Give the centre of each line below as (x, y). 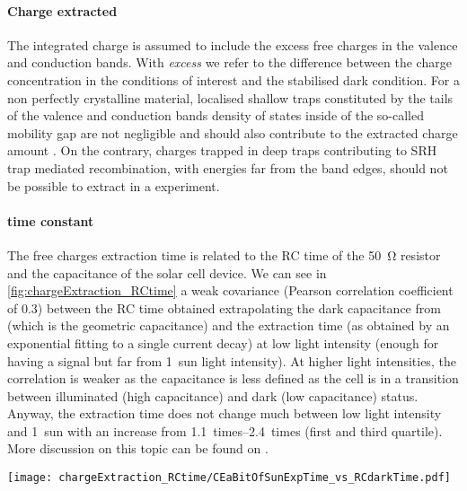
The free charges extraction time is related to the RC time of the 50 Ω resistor (224, 254)
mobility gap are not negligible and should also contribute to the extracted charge (233, 132)
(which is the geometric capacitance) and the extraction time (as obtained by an (229, 325)
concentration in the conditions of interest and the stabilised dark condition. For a (233, 79)
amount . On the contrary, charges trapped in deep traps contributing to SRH (222, 150)
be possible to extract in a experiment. (114, 185)
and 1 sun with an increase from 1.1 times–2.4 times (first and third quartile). (225, 430)
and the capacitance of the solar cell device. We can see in (167, 272)
